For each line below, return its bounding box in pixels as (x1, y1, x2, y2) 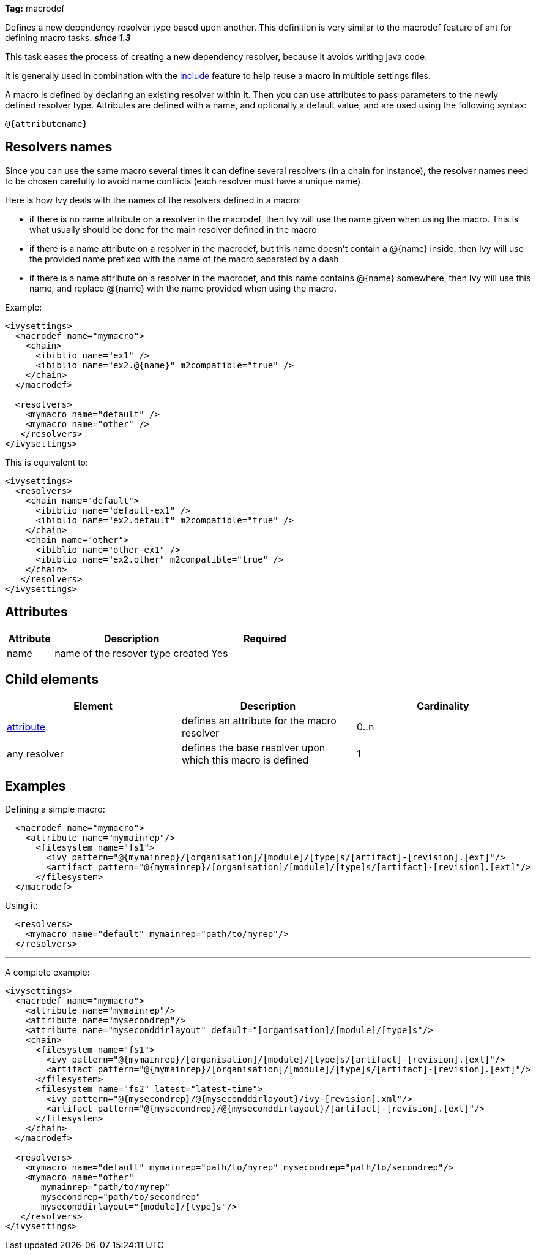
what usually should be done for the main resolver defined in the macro (29, 224, 317, 235)
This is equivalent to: (5, 457, 89, 468)
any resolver (7, 747, 64, 760)
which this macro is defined (181, 753, 309, 766)
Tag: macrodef (5, 3, 65, 13)
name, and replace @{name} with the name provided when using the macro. (29, 282, 337, 294)
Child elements (5, 672, 99, 688)
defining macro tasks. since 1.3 (5, 32, 131, 43)
